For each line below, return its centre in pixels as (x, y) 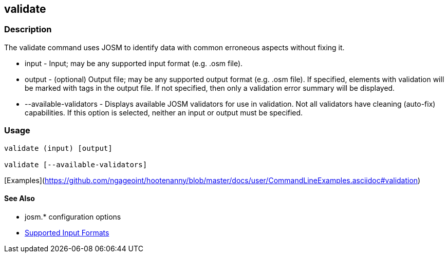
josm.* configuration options (73, 216)
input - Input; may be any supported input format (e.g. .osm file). (134, 63)
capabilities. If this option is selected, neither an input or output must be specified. (164, 112)
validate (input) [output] (58, 148)
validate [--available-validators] (76, 164)
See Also (20, 199)
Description (28, 29)
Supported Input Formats (67, 232)
